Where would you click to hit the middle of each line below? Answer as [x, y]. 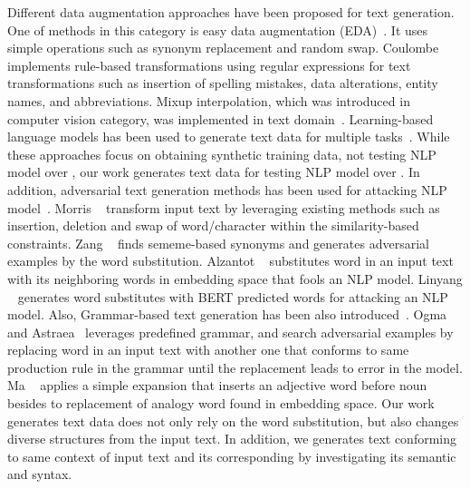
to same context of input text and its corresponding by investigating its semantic [232, 456]
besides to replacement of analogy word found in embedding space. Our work [221, 403]
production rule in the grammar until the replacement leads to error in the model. [235, 367]
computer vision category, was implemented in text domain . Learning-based [221, 118]
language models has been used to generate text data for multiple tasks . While [229, 137]
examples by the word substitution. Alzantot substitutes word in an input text [230, 261]
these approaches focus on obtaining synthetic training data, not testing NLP [222, 154]
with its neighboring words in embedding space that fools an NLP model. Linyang [235, 278]
